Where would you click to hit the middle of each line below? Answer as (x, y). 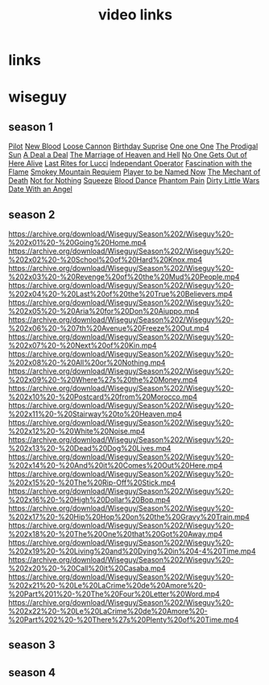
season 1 (31, 127)
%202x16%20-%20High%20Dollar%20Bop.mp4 (89, 499)
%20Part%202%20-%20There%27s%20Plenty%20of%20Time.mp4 (124, 620)
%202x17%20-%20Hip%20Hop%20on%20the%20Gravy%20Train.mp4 (129, 517)
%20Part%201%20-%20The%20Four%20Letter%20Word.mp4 (114, 594)
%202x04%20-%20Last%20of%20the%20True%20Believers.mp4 (121, 294)
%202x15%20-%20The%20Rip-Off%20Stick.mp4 (92, 482)
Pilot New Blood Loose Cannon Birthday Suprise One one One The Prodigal (133, 146)
